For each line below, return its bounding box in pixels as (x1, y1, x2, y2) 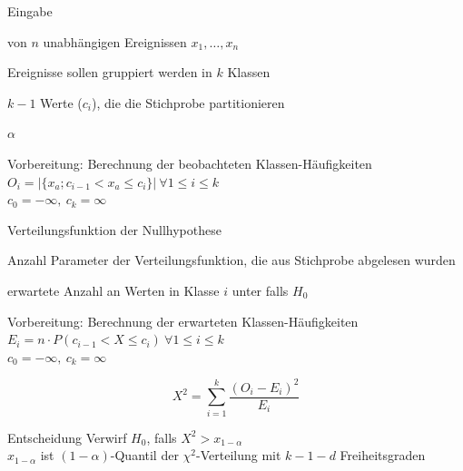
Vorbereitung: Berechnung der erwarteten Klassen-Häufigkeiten (7, 311, 359, 330)
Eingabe (7, 2, 53, 20)
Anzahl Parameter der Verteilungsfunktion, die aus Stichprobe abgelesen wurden (7, 250, 456, 270)
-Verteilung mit (196, 446, 281, 465)
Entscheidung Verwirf (7, 427, 127, 446)
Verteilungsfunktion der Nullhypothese (7, 220, 222, 239)
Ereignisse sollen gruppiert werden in (7, 63, 212, 82)
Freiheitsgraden (340, 446, 426, 465)
